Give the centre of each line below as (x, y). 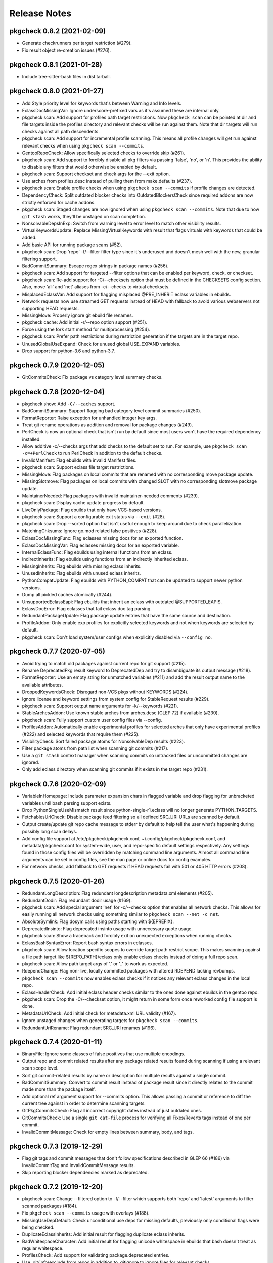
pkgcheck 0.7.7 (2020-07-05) (57, 651)
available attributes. (42, 685)
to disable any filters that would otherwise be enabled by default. (90, 167)
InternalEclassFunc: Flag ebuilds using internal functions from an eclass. (97, 552)
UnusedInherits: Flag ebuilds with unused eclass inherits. (81, 573)
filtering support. (39, 259)
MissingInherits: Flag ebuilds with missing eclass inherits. (82, 566)
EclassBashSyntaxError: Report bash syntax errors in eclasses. (87, 943)
